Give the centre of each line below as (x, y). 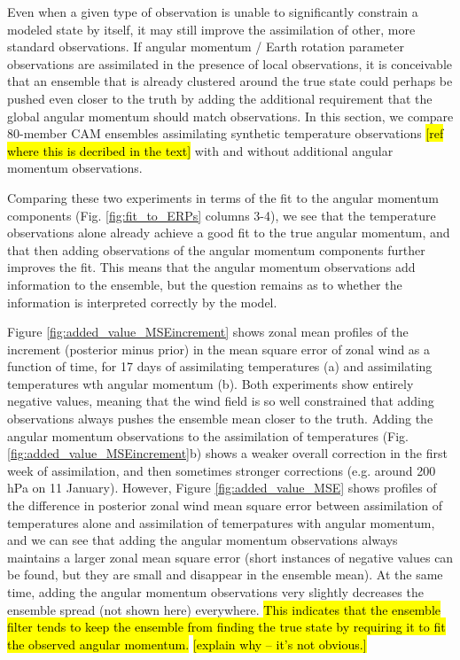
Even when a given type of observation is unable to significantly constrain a (213, 12)
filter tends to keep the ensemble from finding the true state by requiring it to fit (226, 627)
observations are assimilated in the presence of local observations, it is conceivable (230, 63)
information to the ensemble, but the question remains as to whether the (205, 284)
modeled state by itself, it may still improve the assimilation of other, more (211, 29)
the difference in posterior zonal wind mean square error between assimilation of (225, 505)
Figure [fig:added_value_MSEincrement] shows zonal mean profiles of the (208, 332)
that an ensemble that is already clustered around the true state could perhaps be (230, 81)
